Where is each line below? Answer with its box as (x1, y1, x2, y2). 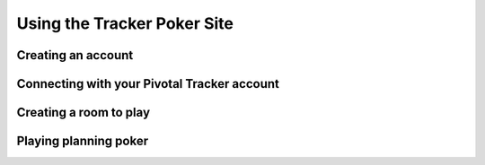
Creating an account (16, 48, 134, 63)
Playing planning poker (16, 134, 148, 149)
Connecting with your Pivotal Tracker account (16, 76, 280, 91)
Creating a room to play (16, 105, 151, 120)
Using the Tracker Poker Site (16, 13, 234, 33)
